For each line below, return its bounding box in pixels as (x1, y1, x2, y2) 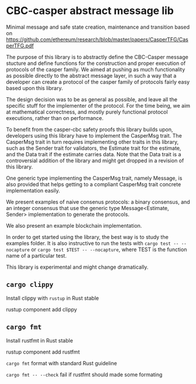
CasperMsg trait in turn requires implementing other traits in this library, (6, 138, 179, 145)
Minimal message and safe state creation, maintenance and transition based (6, 23, 190, 30)
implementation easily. (6, 187, 60, 194)
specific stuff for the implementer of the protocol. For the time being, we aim (6, 102, 191, 109)
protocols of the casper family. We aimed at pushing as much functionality (6, 66, 185, 73)
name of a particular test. (6, 252, 67, 259)
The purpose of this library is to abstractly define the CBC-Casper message (6, 53, 188, 60)
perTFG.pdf (6, 42, 34, 49)
